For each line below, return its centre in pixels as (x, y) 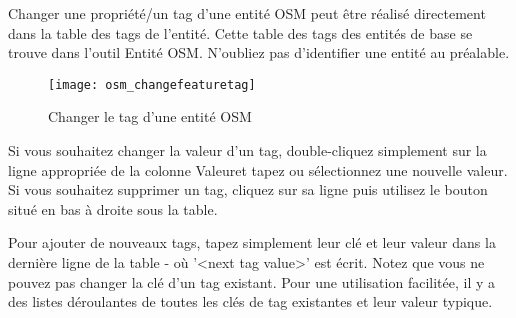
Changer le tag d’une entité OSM (150, 116)
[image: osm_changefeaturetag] (152, 84)
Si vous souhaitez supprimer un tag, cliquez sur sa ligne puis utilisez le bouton (248, 189)
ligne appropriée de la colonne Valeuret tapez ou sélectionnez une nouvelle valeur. (258, 169)
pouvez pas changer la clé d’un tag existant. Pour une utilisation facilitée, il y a (252, 281)
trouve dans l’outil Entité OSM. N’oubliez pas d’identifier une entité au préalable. (259, 52)
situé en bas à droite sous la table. (113, 208)
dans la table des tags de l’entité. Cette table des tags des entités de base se (240, 32)
